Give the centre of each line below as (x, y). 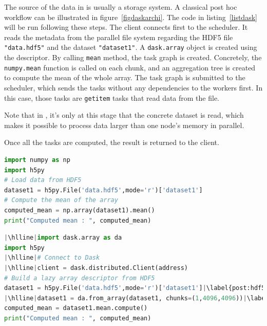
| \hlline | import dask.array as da (63, 238)
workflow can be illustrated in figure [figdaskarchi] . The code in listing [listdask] (131, 17)
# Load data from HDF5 (43, 180)
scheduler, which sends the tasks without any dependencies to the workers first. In (133, 87)
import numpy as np (37, 160)
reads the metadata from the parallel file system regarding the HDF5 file (119, 37)
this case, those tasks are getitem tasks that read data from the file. (112, 97)
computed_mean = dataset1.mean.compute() (76, 308)
